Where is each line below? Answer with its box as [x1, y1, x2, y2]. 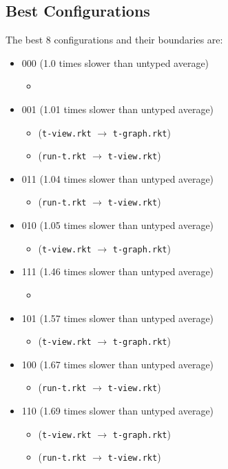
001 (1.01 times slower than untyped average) [21, 101, 214, 116]
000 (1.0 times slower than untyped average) [21, 55, 209, 70]
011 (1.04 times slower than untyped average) [21, 171, 214, 186]
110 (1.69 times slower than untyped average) [21, 403, 214, 418]
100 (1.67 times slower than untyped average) [21, 357, 214, 371]
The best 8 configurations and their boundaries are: [6, 32, 223, 47]
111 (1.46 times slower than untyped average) [21, 264, 214, 279]
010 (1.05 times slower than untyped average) [21, 218, 214, 232]
